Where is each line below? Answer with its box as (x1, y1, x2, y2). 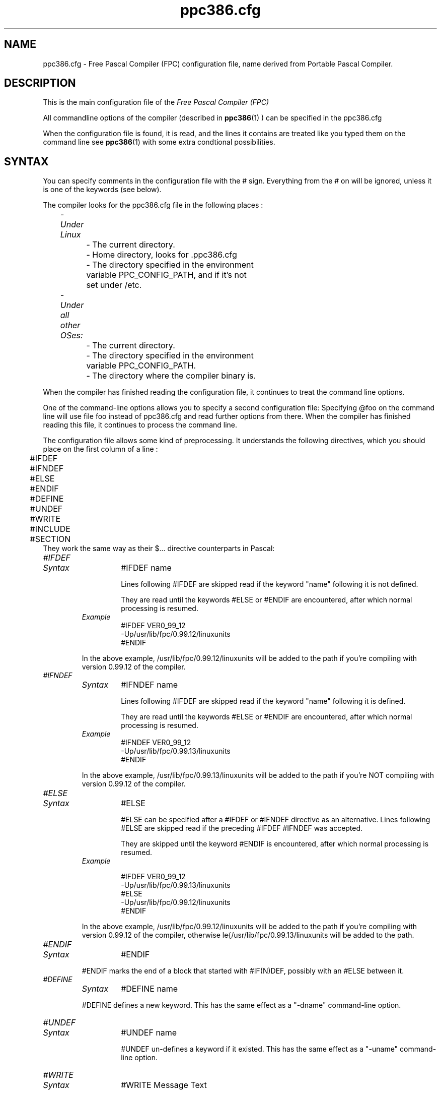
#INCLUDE (30, 524, 70, 534)
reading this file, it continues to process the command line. (43, 420, 238, 430)
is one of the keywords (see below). (43, 185, 162, 194)
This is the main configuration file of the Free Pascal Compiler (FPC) (43, 98, 269, 107)
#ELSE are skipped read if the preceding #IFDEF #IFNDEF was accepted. (121, 824, 363, 833)
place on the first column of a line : (43, 445, 158, 454)
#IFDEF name (121, 563, 172, 573)
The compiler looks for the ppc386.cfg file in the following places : (43, 201, 263, 210)
